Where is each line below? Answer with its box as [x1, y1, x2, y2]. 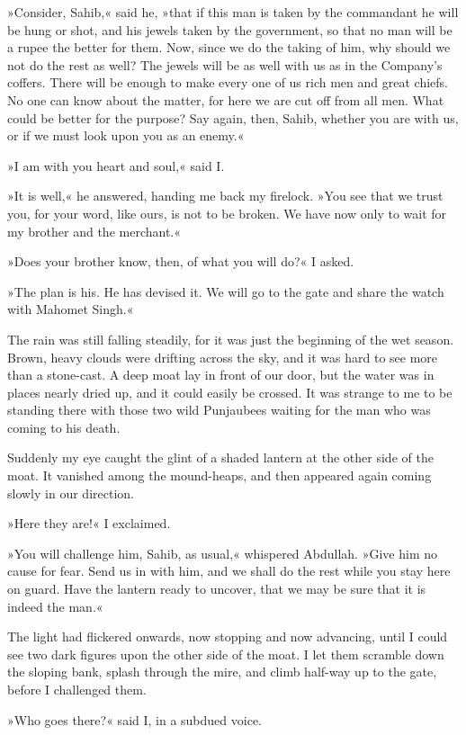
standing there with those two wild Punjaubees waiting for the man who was [7, 400, 431, 419]
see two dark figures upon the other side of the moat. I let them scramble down [7, 644, 444, 663]
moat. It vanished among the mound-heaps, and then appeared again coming [7, 466, 432, 485]
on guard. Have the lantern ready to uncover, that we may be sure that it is [7, 579, 426, 598]
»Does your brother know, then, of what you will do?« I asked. [7, 252, 354, 271]
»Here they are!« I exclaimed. [7, 514, 171, 533]
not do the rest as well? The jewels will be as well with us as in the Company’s [7, 55, 443, 74]
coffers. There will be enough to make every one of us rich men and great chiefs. [7, 73, 448, 92]
